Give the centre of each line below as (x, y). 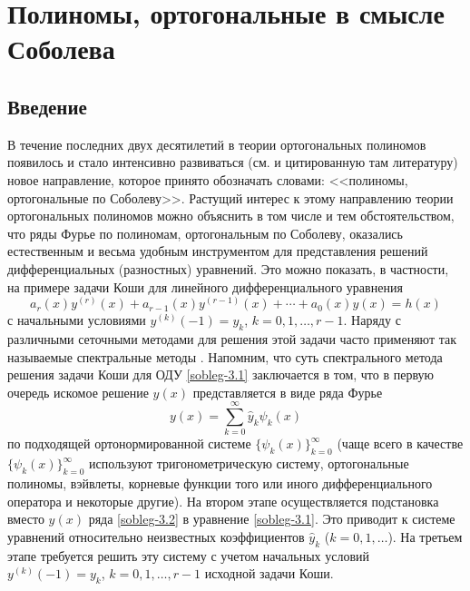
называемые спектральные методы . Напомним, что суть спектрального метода (225, 356)
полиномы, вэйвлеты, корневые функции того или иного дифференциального (220, 483)
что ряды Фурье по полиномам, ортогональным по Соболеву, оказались (205, 233)
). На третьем (425, 536)
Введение (47, 106)
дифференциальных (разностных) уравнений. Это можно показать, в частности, (228, 268)
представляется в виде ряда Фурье (288, 392)
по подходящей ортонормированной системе (129, 443)
